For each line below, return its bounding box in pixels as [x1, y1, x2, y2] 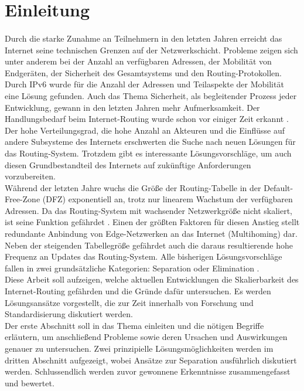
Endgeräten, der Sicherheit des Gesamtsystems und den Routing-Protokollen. [5, 66, 282, 79]
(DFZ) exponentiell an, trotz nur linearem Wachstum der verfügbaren [42, 193, 293, 205]
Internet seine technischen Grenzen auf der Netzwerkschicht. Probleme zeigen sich [5, 43, 298, 56]
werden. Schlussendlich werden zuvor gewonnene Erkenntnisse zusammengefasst [5, 365, 291, 378]
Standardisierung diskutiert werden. [5, 308, 133, 320]
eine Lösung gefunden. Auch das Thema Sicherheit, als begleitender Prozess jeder [5, 89, 297, 101]
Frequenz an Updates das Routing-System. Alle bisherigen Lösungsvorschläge [5, 250, 282, 263]
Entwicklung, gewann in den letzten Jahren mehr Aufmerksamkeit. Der [5, 101, 260, 113]
